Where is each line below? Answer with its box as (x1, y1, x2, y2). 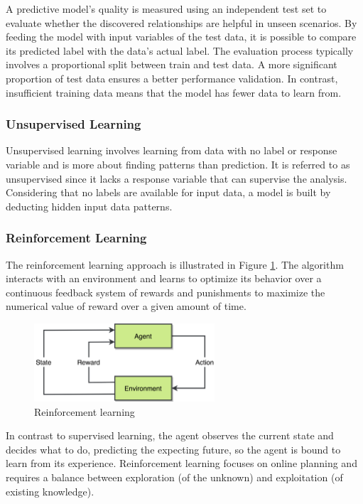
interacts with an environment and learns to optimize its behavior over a (6, 271, 322, 286)
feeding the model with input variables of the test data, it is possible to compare (6, 29, 357, 44)
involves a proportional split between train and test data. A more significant (6, 57, 337, 72)
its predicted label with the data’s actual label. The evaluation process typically (6, 43, 354, 58)
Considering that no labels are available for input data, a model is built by (6, 185, 331, 200)
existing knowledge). (6, 483, 94, 498)
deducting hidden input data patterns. (6, 198, 173, 213)
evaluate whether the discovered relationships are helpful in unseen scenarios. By (6, 15, 357, 30)
